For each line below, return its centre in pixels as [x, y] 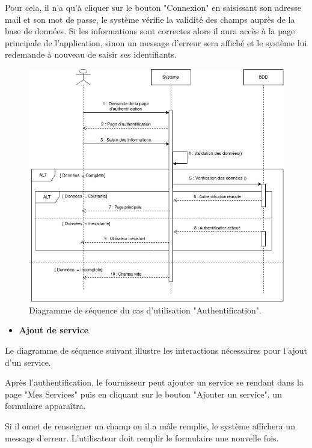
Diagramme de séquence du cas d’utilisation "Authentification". [145, 310]
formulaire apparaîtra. [45, 406]
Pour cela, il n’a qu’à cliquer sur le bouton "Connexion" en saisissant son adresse [153, 7]
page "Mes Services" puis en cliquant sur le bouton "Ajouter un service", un [143, 394]
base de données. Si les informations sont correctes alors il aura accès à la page [150, 31]
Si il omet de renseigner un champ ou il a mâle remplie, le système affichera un [150, 426]
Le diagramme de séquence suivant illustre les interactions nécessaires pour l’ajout [156, 350]
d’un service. [28, 362]
